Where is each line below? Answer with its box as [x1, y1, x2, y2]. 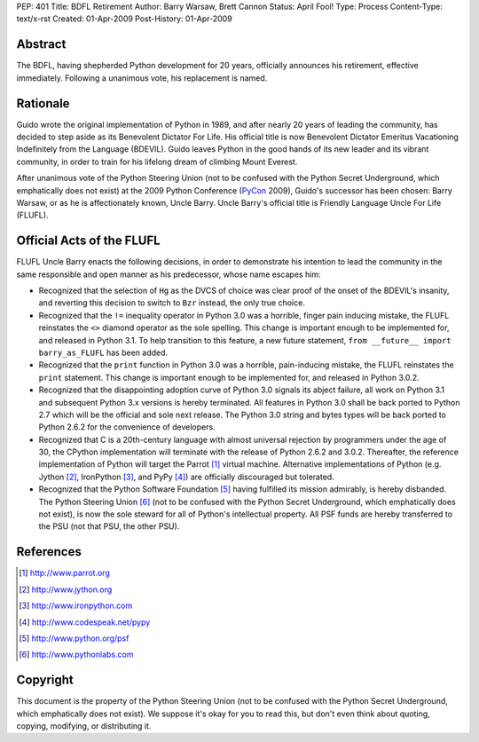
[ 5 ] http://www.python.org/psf [19, 633, 130, 643]
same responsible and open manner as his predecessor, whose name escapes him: [16, 269, 321, 280]
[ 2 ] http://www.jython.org [19, 584, 113, 595]
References [16, 544, 82, 559]
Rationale [16, 96, 70, 111]
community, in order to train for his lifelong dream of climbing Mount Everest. [16, 156, 298, 167]
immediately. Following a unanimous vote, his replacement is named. [16, 72, 268, 83]
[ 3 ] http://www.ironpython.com [19, 600, 133, 612]
